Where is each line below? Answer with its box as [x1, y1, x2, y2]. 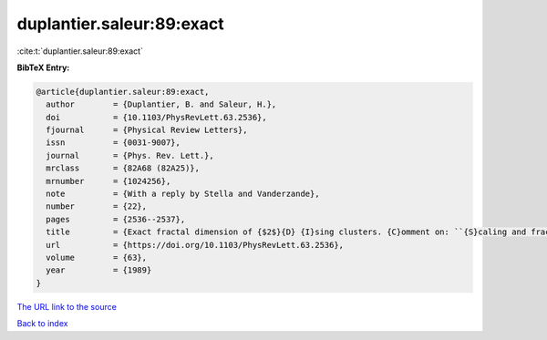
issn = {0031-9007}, [46, 138, 181, 148]
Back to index [16, 318, 68, 329]
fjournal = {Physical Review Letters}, [46, 125, 248, 136]
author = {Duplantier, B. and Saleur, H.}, [46, 99, 277, 109]
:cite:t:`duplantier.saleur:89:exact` [16, 46, 143, 57]
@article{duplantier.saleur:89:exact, [36, 87, 210, 97]
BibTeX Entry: [16, 62, 70, 73]
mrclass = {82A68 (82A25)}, [46, 163, 201, 173]
